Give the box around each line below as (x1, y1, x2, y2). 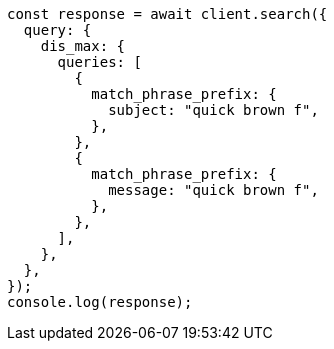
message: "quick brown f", (108, 182, 319, 198)
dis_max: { (40, 38, 126, 54)
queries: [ (57, 54, 142, 70)
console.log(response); (7, 294, 193, 310)
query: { (23, 22, 92, 38)
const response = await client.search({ (7, 6, 328, 22)
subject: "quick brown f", (108, 102, 319, 118)
